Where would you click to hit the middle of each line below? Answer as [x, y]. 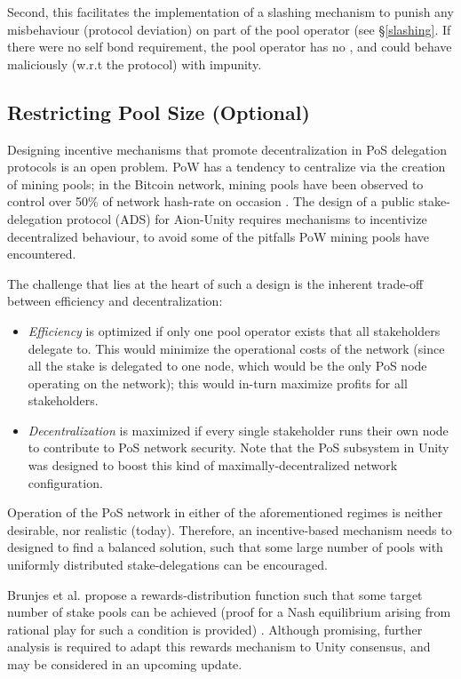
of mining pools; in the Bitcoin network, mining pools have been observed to [215, 184]
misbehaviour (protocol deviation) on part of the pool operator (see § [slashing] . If [229, 29]
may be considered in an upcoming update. [125, 664]
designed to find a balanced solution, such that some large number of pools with [225, 547]
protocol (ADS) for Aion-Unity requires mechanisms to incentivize [246, 218]
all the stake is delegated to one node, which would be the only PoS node [227, 366]
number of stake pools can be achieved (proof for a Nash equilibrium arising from [229, 612]
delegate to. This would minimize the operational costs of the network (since [236, 348]
